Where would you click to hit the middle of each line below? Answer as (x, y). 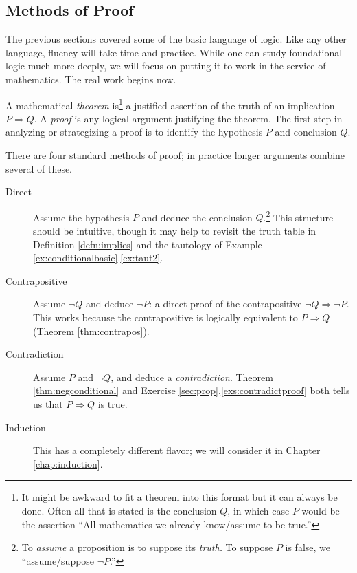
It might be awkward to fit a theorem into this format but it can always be (180, 497)
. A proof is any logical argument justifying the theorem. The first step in (188, 118)
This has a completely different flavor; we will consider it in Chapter (177, 450)
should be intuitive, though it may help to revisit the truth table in (175, 231)
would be (321, 510)
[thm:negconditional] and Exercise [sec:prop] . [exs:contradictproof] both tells (192, 390)
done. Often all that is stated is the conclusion (119, 510)
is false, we (308, 547)
